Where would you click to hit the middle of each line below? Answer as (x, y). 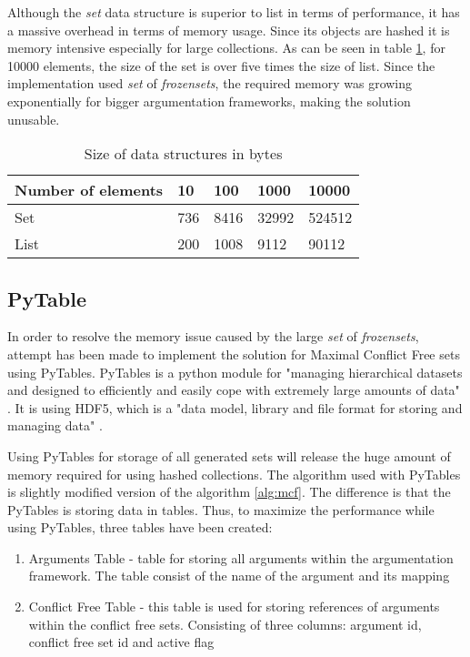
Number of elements (89, 190)
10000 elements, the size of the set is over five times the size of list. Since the (221, 65)
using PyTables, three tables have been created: (140, 527)
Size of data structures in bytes (183, 154)
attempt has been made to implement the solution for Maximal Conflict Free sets (234, 354)
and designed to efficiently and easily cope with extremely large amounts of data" (234, 390)
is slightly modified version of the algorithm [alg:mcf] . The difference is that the (229, 492)
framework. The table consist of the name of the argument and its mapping (239, 576)
